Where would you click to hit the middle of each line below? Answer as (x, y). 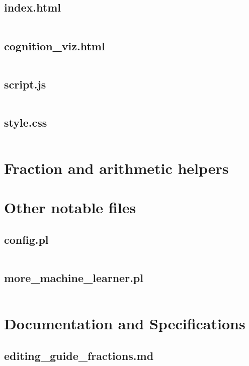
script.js (25, 84)
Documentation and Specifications (125, 324)
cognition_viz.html (55, 45)
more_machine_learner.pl (74, 278)
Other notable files (70, 207)
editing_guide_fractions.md (79, 355)
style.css (26, 122)
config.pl (26, 239)
